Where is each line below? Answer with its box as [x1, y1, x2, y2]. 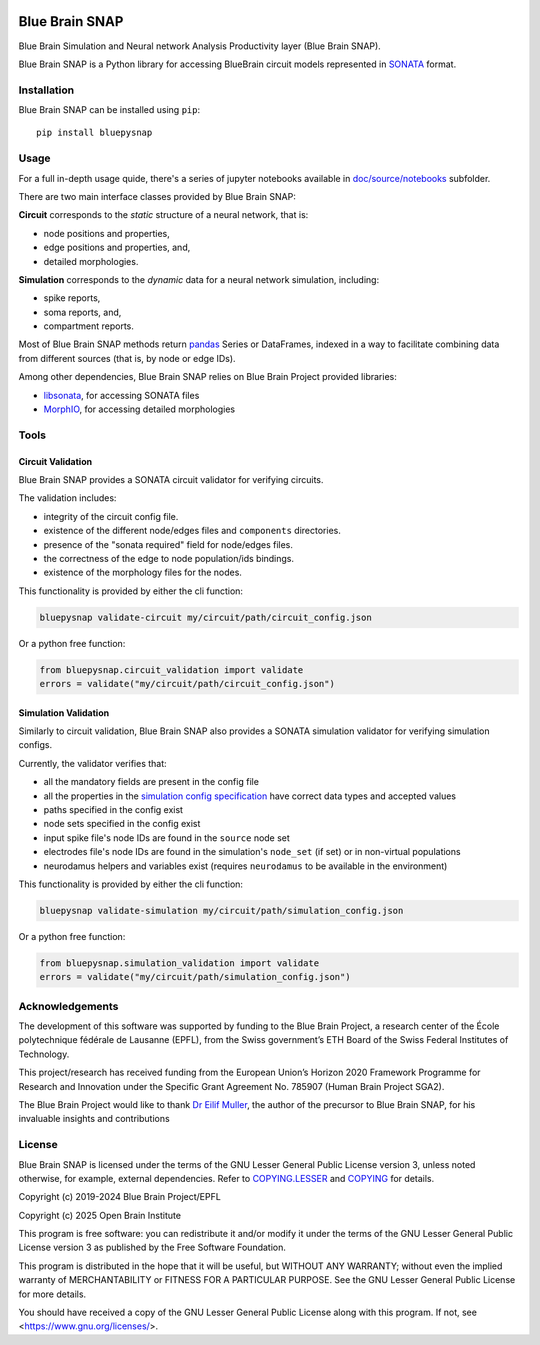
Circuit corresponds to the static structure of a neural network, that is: [18, 209, 309, 221]
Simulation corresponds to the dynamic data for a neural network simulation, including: [18, 273, 380, 285]
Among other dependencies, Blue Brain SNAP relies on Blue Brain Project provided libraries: [18, 371, 397, 383]
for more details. [18, 1288, 87, 1300]
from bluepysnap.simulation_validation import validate [39, 957, 320, 969]
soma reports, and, [43, 306, 122, 318]
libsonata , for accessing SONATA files [43, 389, 200, 401]
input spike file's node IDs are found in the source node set [43, 831, 290, 844]
